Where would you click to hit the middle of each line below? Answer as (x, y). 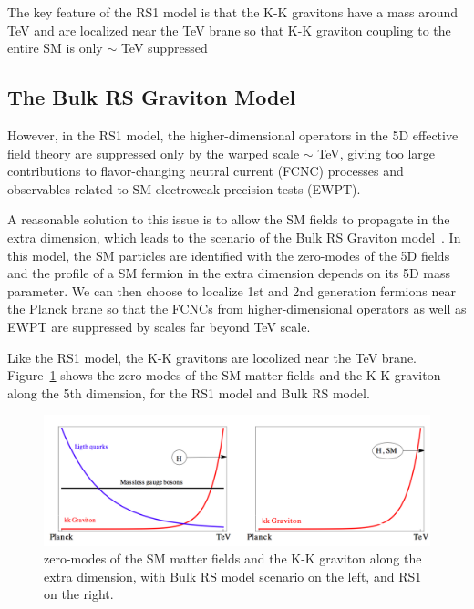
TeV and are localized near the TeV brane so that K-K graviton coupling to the (229, 30)
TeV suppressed (164, 48)
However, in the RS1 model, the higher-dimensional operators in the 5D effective (233, 134)
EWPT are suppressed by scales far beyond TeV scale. (159, 326)
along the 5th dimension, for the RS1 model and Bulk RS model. (189, 392)
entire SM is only (55, 48)
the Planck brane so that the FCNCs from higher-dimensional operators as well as (237, 309)
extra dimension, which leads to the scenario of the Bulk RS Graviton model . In (234, 237)
